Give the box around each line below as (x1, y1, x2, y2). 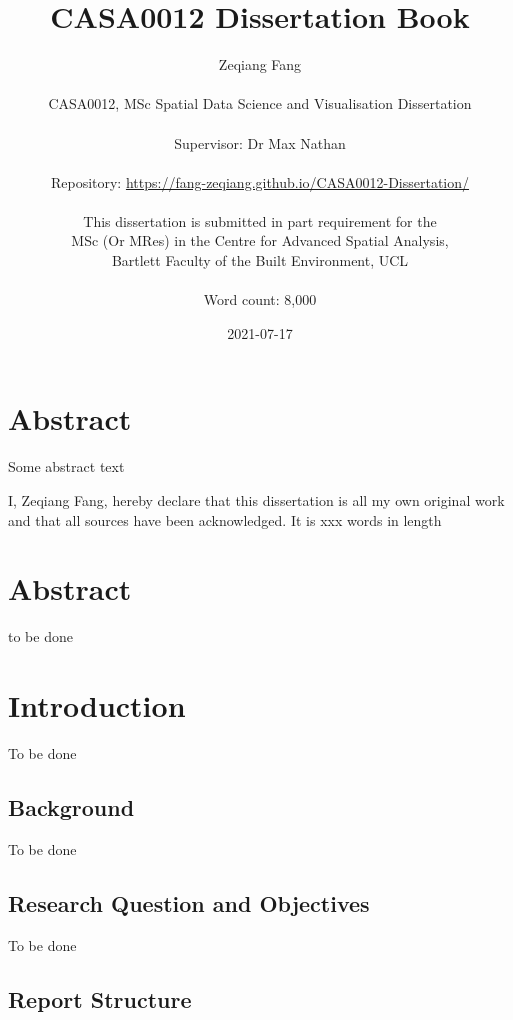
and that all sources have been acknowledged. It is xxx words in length (8, 509, 442, 530)
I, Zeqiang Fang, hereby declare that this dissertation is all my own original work (8, 489, 505, 510)
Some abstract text (8, 456, 125, 477)
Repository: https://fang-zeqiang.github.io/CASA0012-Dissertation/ (50, 171, 470, 192)
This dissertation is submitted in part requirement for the (83, 210, 437, 231)
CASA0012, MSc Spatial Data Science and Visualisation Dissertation (48, 93, 472, 114)
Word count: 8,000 (203, 289, 317, 310)
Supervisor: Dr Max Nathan (174, 132, 346, 153)
